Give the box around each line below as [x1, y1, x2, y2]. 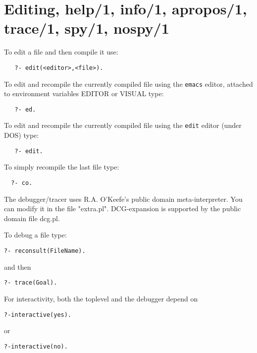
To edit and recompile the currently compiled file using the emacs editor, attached [4, 78, 253, 89]
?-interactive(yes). [4, 311, 72, 318]
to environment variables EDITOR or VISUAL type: [4, 88, 164, 99]
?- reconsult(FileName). [4, 247, 86, 254]
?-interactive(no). [4, 343, 68, 350]
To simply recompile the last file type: [4, 162, 119, 172]
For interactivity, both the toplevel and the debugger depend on [4, 293, 198, 303]
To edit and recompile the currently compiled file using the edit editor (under [4, 120, 242, 130]
